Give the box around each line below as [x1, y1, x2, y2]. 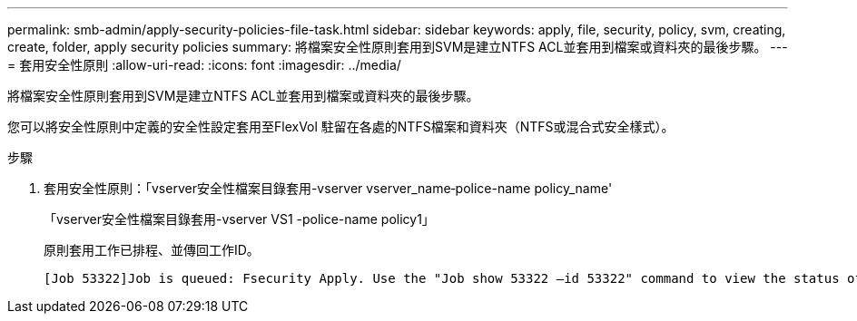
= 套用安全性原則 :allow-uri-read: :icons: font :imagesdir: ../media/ [7, 57, 401, 73]
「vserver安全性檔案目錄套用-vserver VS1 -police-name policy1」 [44, 211, 435, 227]
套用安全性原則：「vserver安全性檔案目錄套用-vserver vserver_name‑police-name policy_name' [44, 180, 613, 196]
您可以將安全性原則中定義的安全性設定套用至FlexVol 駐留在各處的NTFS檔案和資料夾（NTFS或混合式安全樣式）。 [7, 119, 675, 134]
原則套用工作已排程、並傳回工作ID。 [44, 242, 260, 258]
